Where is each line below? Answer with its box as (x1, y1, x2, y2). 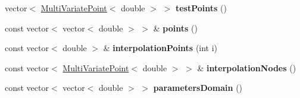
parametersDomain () (153, 81, 243, 94)
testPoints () (175, 2, 227, 14)
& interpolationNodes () (197, 61, 296, 74)
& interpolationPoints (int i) (103, 42, 218, 54)
